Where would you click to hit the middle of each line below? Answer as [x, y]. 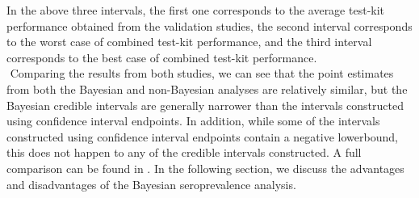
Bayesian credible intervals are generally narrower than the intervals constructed [205, 105]
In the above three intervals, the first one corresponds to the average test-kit [196, 10]
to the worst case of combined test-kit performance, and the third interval [189, 42]
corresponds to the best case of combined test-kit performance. [162, 57]
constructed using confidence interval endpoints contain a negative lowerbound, [202, 136]
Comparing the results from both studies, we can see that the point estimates [202, 73]
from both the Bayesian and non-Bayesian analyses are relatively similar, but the [207, 88]
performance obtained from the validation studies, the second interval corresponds [209, 25]
